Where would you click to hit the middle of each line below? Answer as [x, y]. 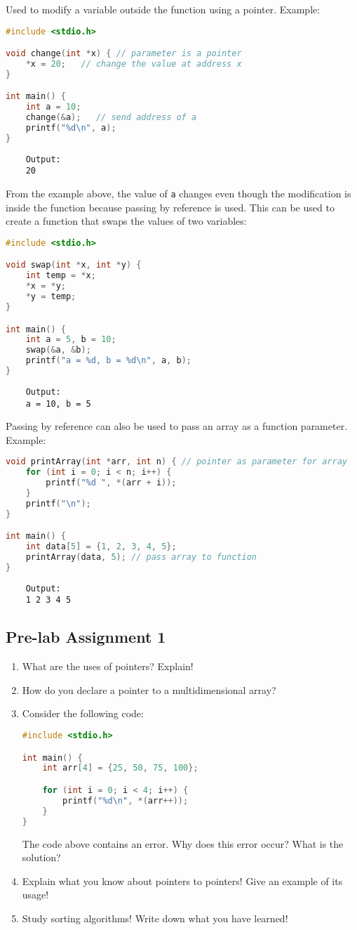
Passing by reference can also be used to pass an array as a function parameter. [177, 426]
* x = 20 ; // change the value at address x [134, 64]
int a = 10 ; [53, 107]
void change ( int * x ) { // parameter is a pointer [124, 54]
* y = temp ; [51, 297]
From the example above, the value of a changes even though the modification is [178, 194]
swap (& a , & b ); [58, 350]
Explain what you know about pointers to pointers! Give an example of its [182, 880]
